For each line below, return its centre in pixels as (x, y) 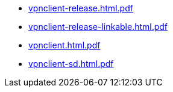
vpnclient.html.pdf (64, 45)
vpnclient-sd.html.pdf (71, 64)
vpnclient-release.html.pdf (81, 8)
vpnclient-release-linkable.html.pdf (98, 27)
